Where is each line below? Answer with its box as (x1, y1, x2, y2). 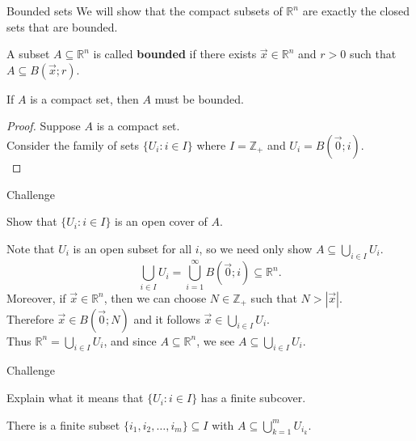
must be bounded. (154, 90, 244, 107)
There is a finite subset (6, 416, 120, 433)
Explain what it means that (6, 389, 144, 406)
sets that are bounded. (6, 18, 118, 35)
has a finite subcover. (200, 389, 306, 406)
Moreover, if (6, 289, 66, 306)
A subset (6, 45, 50, 62)
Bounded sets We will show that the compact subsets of (6, 2, 283, 19)
